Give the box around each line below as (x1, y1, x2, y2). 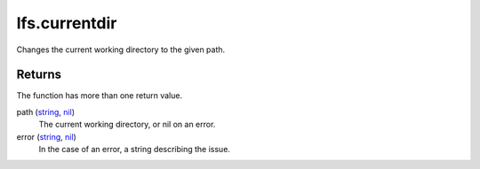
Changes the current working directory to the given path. (16, 44, 226, 55)
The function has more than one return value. (16, 90, 182, 101)
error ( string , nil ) (16, 131, 77, 142)
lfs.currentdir (16, 13, 117, 33)
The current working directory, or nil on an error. (38, 119, 216, 130)
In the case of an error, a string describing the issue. (38, 144, 231, 155)
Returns (16, 67, 62, 82)
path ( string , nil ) (16, 106, 76, 117)
